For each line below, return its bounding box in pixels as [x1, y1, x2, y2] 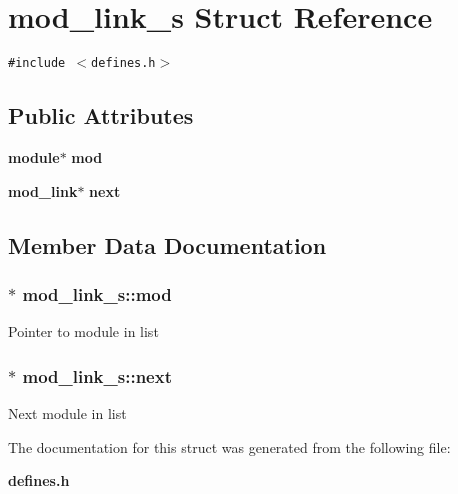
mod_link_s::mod [22, 281, 172, 306]
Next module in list [8, 402, 127, 423]
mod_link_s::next [22, 363, 172, 388]
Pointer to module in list [8, 321, 159, 342]
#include [8, 56, 66, 71]
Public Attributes [8, 100, 194, 131]
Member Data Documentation [8, 229, 327, 260]
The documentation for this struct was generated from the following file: [8, 436, 451, 457]
